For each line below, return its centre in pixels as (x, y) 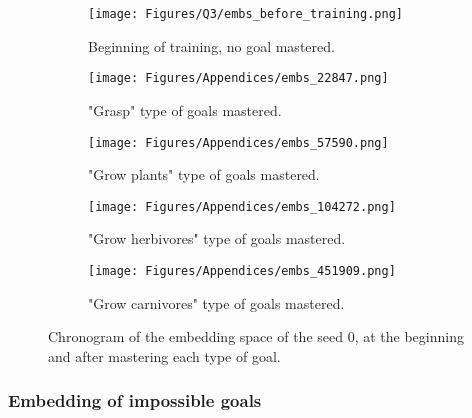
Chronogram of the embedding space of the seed (195, 336)
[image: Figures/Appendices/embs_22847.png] (238, 78)
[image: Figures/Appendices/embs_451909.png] (242, 271)
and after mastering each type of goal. (164, 355)
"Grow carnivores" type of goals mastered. (216, 302)
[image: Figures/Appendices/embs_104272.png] (242, 206)
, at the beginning (409, 336)
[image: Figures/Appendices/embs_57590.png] (238, 142)
